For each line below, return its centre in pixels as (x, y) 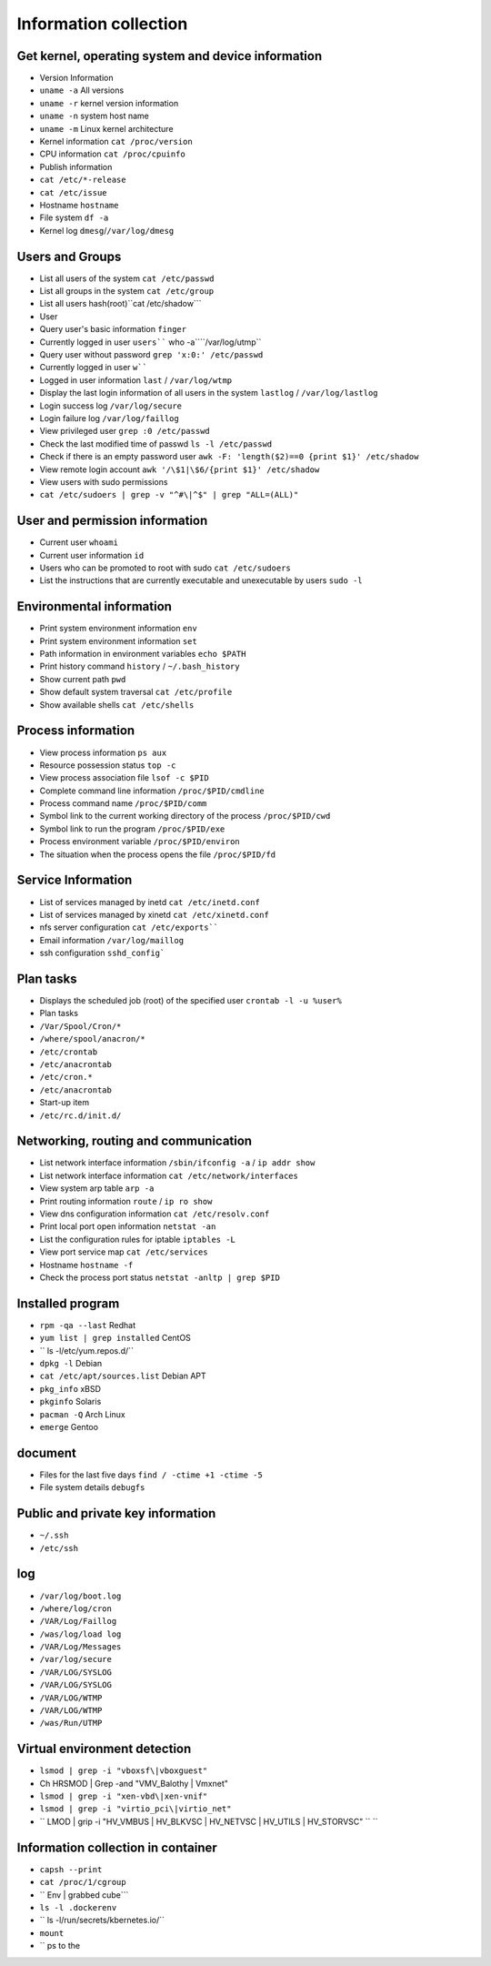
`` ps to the (60, 1946)
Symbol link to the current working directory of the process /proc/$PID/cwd (185, 816)
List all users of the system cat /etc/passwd (127, 278)
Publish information (76, 166)
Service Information (75, 880)
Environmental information (95, 606)
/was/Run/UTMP (71, 1723)
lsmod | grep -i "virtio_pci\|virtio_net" (135, 1809)
